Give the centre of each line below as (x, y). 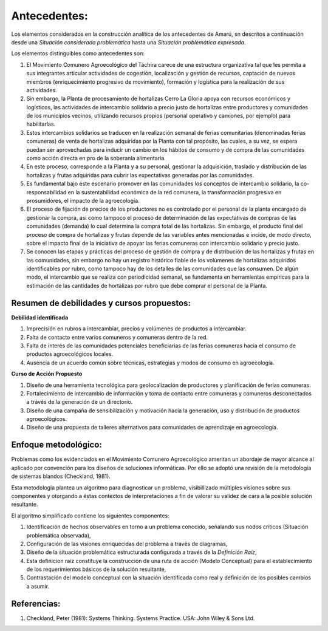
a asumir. (38, 586)
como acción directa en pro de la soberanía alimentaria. (96, 159)
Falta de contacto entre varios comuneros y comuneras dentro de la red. (117, 337)
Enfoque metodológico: (57, 445)
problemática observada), (59, 535)
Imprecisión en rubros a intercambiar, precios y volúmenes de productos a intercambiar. (137, 329)
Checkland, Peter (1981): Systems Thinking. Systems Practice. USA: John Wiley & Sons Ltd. (141, 618)
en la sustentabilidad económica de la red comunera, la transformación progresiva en (175, 192)
